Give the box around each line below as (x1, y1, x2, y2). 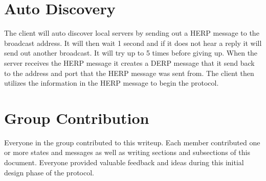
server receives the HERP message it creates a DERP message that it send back (4, 57, 255, 68)
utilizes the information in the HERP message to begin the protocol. (4, 77, 219, 88)
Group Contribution (4, 107, 149, 128)
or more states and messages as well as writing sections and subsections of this (4, 147, 250, 158)
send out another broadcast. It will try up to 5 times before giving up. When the (4, 47, 258, 58)
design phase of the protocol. (4, 167, 94, 177)
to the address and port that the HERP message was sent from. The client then (4, 67, 254, 78)
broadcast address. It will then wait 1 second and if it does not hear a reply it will (4, 37, 262, 48)
